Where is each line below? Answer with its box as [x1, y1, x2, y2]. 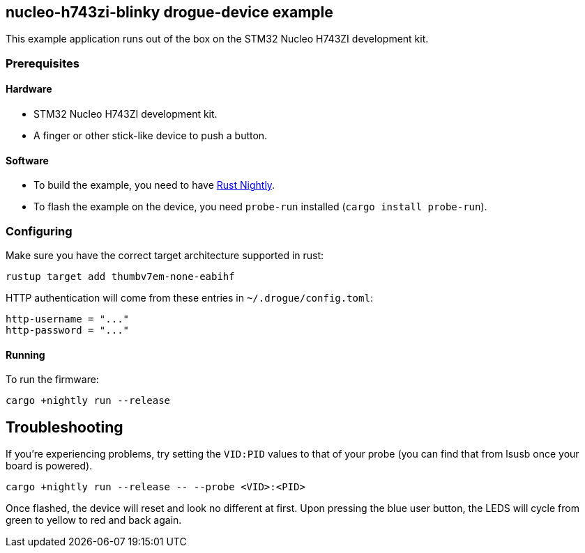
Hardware [6, 83, 52, 95]
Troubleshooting [6, 418, 123, 436]
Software [6, 154, 49, 166]
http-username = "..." [6, 313, 130, 325]
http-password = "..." [6, 324, 130, 336]
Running [6, 348, 45, 361]
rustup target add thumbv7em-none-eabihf [6, 270, 235, 282]
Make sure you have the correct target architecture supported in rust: [6, 249, 324, 261]
